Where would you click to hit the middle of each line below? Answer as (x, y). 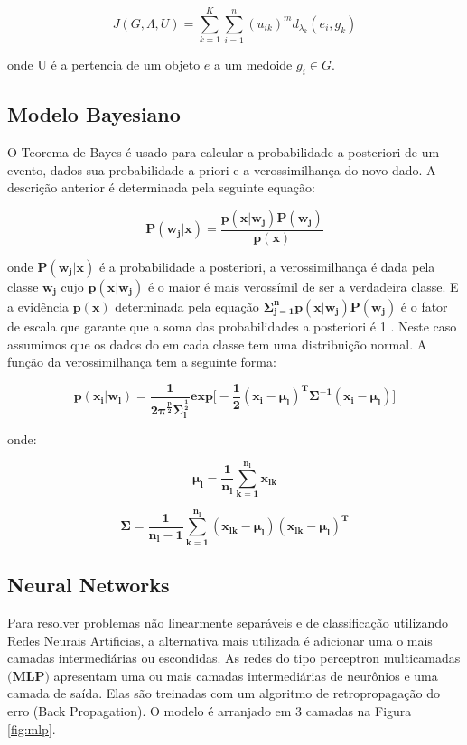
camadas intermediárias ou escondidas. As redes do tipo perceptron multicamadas (234, 658)
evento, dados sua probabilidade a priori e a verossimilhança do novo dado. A (222, 169)
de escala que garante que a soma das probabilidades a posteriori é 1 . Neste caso (232, 326)
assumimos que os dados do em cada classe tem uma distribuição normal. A (217, 344)
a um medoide (253, 65)
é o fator (424, 306)
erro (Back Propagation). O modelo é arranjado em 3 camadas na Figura (210, 710)
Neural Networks (89, 585)
